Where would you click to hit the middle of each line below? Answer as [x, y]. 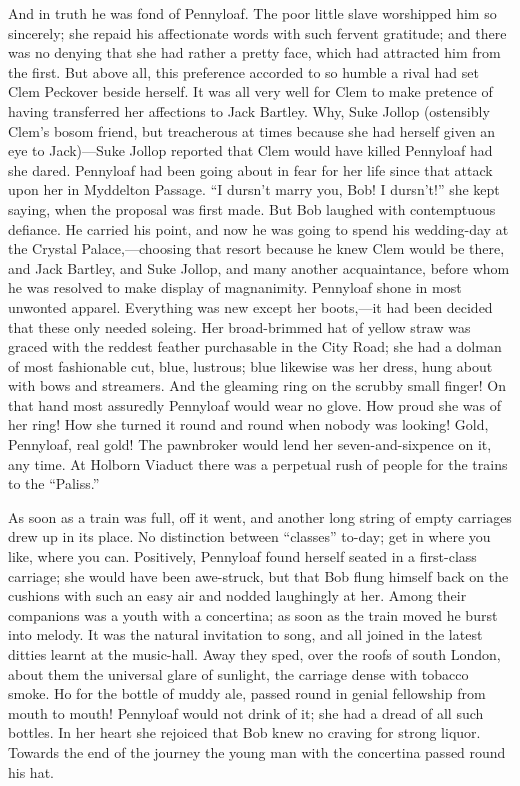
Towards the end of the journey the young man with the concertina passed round [257, 751]
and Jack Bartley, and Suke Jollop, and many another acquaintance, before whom [259, 267]
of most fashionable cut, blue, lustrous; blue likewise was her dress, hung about [250, 365]
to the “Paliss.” [54, 483]
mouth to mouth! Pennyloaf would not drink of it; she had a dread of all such [246, 712]
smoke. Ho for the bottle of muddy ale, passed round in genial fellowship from [247, 693]
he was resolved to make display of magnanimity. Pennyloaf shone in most [235, 287]
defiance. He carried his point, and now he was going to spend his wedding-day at [258, 228]
